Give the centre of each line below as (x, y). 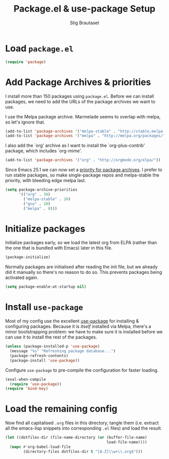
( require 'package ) (26, 62)
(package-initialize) (28, 257)
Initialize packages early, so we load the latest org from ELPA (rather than (81, 243)
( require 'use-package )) (36, 384)
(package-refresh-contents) (39, 356)
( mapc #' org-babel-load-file (40, 447)
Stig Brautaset (84, 23)
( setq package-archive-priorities (41, 190)
